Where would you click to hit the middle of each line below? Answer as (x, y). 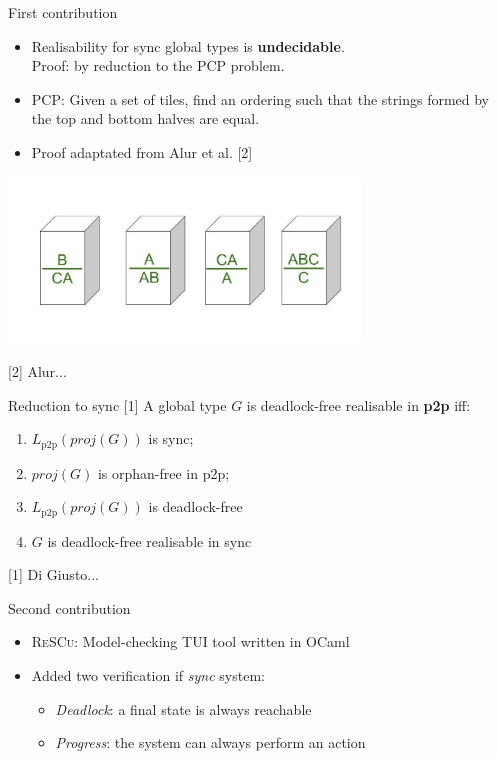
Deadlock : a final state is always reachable (183, 708)
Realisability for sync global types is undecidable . (188, 45)
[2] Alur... (37, 371)
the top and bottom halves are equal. (145, 118)
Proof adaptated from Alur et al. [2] (142, 151)
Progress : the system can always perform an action (210, 742)
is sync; (171, 438)
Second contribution (69, 607)
